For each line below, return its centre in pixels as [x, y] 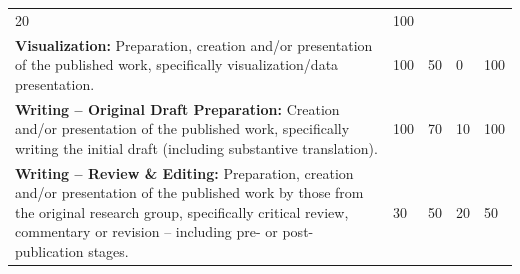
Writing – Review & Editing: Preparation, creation [184, 172]
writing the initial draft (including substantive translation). [196, 147]
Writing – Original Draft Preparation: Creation [177, 108]
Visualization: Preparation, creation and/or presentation [194, 44]
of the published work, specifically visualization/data [177, 64]
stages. [108, 251]
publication [49, 251]
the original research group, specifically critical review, [182, 211]
